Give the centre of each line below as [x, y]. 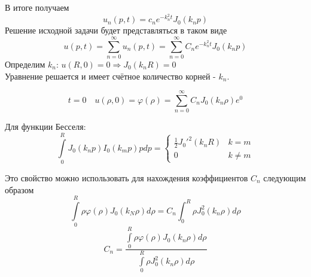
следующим [285, 177]
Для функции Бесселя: [45, 127]
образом [19, 189]
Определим [25, 64]
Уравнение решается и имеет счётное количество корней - [110, 76]
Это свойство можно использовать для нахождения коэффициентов [126, 177]
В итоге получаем [37, 7]
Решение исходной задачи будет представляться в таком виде [116, 30]
